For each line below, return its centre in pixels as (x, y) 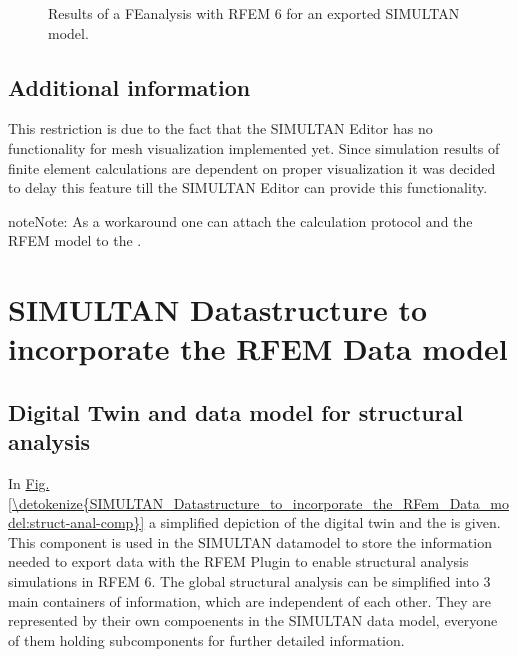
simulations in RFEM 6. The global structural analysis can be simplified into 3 (249, 581)
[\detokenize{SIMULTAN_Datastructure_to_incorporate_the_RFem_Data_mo (258, 502)
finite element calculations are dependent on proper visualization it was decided (252, 167)
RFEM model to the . (75, 240)
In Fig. (29, 483)
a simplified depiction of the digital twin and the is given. (324, 522)
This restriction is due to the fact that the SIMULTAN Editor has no (220, 128)
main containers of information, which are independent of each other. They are (249, 600)
